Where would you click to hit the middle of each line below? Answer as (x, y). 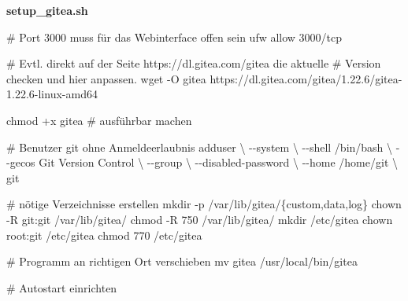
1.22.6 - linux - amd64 (52, 94)
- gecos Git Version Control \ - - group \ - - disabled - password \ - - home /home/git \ (202, 162)
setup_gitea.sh (47, 10)
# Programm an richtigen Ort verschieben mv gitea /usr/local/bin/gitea (182, 261)
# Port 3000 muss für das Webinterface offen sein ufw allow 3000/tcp (174, 37)
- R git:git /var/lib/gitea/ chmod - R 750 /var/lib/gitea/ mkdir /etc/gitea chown (200, 219)
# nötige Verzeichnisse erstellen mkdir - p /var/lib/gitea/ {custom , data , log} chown (204, 204)
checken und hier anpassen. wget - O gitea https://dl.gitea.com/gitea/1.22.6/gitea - (204, 78)
